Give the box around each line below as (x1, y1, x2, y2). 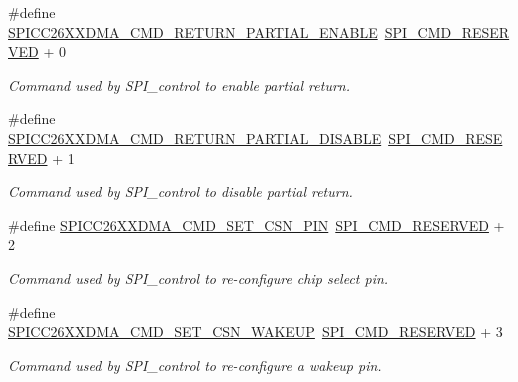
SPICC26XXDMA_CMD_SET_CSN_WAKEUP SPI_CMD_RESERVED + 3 (8, 321, 503, 342)
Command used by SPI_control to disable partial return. (8, 181, 353, 202)
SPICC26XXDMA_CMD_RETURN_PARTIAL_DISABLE (8, 127, 382, 148)
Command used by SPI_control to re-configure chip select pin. (8, 267, 389, 288)
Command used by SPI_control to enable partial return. (8, 74, 350, 95)
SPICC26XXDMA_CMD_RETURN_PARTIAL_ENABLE (8, 21, 378, 42)
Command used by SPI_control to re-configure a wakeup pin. (8, 354, 382, 375)
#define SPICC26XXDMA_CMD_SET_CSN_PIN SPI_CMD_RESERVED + (8, 214, 505, 235)
